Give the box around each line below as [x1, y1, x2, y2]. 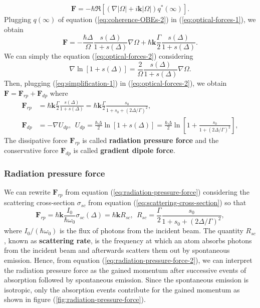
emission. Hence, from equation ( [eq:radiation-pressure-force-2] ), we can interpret [4, 254, 252, 265]
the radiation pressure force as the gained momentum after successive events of [4, 264, 246, 275]
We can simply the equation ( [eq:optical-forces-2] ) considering [4, 51, 193, 61]
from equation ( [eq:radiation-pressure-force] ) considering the [65, 187, 249, 197]
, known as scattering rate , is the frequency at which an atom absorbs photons [4, 235, 252, 245]
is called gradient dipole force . [73, 145, 175, 156]
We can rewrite [4, 187, 51, 197]
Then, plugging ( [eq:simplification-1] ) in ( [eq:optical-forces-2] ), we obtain [4, 77, 227, 88]
